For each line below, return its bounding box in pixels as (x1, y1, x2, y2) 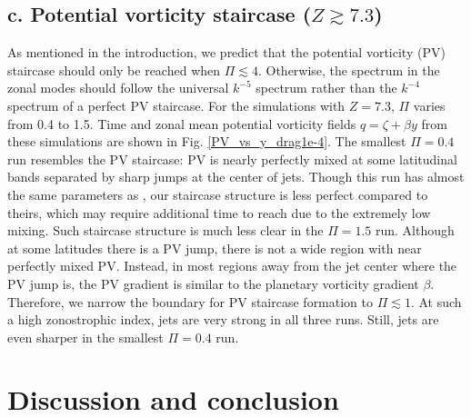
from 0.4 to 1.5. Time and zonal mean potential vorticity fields (7, 114, 356, 133)
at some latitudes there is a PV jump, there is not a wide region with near (7, 238, 422, 257)
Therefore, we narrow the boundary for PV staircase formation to (7, 292, 374, 311)
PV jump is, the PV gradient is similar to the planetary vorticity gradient (7, 273, 419, 293)
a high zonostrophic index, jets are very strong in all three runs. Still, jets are (7, 310, 439, 329)
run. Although (376, 221, 455, 240)
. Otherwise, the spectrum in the (257, 60, 440, 79)
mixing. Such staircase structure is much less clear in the (7, 221, 324, 240)
